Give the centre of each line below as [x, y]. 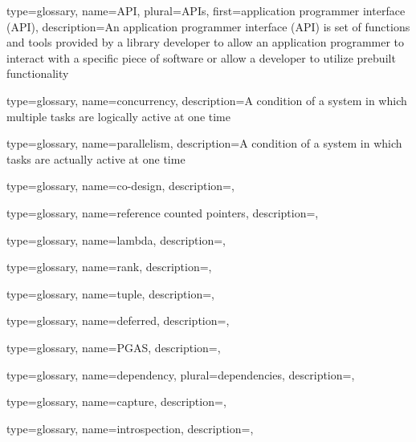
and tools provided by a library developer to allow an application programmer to [206, 42]
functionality [38, 73]
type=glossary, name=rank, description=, [109, 267]
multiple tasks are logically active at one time [118, 116]
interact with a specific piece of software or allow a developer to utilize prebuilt [201, 57]
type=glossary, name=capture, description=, [116, 401]
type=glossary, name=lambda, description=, [116, 239]
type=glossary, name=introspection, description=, [130, 428]
